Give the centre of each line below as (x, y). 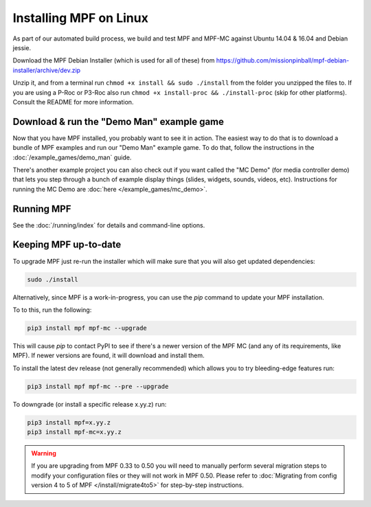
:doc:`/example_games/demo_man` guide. (72, 157)
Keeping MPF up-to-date (67, 245)
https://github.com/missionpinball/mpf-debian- (283, 60)
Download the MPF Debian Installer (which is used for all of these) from (114, 60)
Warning (44, 453)
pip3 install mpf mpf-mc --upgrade (87, 328)
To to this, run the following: (52, 310)
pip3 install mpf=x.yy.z (69, 422)
